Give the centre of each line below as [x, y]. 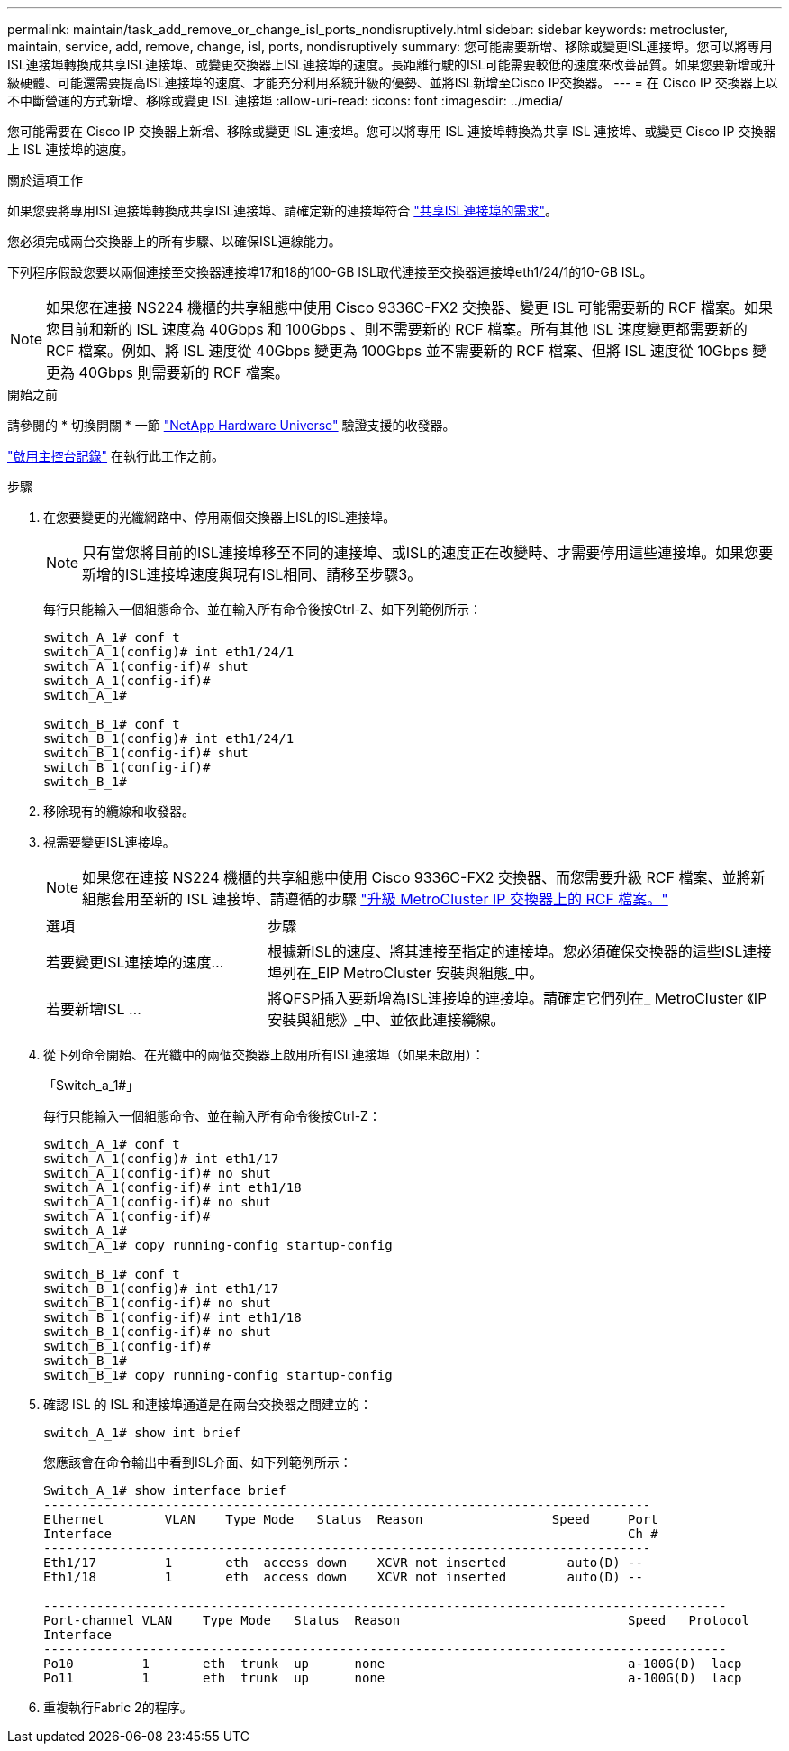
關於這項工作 [45, 180]
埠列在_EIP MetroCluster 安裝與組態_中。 [406, 973]
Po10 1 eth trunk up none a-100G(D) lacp [393, 1664]
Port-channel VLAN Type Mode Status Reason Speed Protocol [396, 1620]
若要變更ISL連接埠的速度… [135, 962]
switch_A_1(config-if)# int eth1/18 [172, 1187]
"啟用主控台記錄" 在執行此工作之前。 [116, 456]
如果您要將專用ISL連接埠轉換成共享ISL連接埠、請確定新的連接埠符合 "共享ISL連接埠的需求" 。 [282, 211]
